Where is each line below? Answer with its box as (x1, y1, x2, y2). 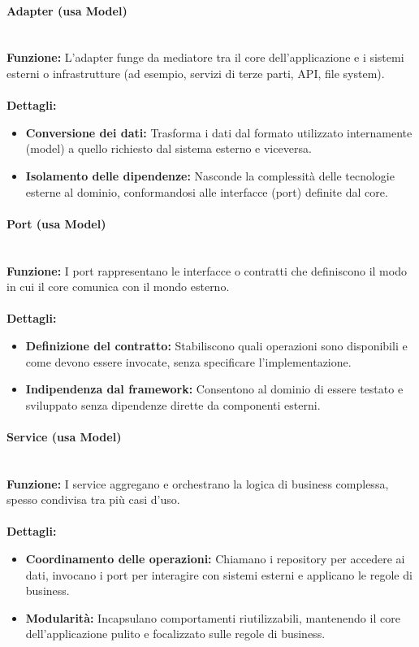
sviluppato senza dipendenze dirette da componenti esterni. (25, 396, 321, 413)
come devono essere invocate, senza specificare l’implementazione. (25, 353, 352, 370)
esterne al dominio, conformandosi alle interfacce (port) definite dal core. (25, 183, 388, 200)
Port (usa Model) (6, 215, 106, 232)
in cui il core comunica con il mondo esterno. (6, 278, 230, 295)
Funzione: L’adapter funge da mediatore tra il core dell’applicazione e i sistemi (6, 49, 404, 66)
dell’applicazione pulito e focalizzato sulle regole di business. (25, 625, 326, 642)
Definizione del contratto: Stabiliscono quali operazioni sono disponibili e (25, 337, 408, 354)
